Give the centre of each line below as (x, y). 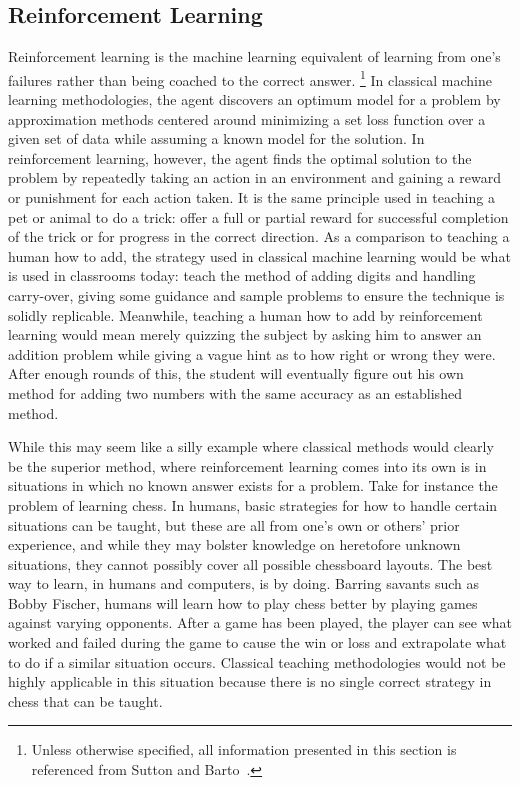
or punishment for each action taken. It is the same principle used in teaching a (251, 197)
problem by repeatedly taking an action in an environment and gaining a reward (254, 177)
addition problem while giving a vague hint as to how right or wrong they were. (252, 353)
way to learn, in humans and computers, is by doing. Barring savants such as (244, 583)
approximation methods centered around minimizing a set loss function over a (247, 118)
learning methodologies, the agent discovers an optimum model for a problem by (254, 99)
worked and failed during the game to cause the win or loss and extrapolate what (257, 642)
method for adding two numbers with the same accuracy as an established (235, 392)
